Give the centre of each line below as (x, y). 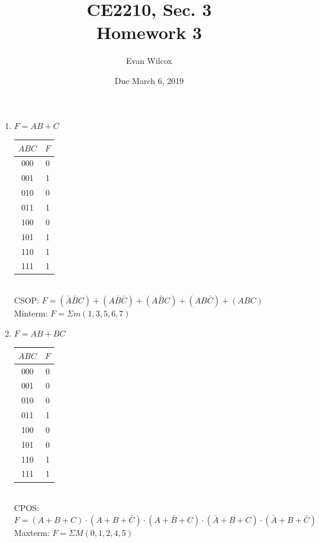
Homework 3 (149, 32)
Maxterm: (32, 532)
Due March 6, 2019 (149, 80)
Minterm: (31, 313)
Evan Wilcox (149, 61)
